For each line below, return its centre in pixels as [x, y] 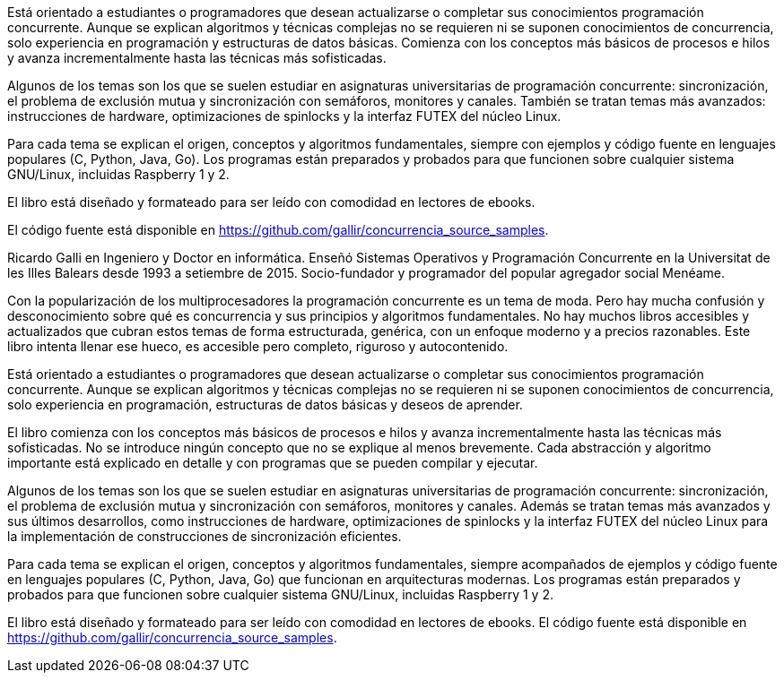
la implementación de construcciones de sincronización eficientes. [205, 536]
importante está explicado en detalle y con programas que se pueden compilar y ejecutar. [273, 463]
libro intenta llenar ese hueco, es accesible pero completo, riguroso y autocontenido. [258, 346]
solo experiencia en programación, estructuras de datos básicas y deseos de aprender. [265, 405]
